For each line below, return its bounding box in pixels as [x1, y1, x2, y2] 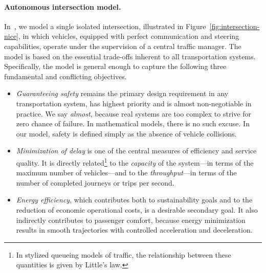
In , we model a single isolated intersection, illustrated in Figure [4, 20, 206, 31]
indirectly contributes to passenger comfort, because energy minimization [16, 214, 246, 225]
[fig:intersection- [209, 20, 260, 31]
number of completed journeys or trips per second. [16, 177, 174, 188]
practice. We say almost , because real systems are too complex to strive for [16, 108, 251, 119]
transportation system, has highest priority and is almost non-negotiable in [16, 98, 252, 108]
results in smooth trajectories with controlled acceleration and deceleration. [16, 224, 253, 235]
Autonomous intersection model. [4, 1, 121, 12]
